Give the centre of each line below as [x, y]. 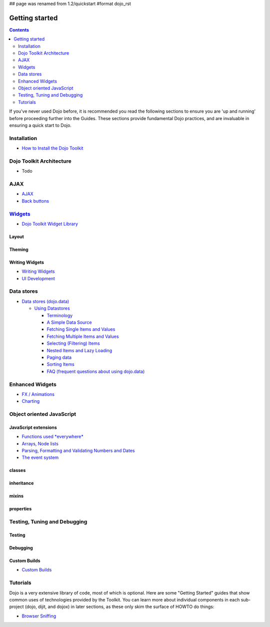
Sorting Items [60, 364]
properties [20, 509]
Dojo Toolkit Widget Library [50, 224]
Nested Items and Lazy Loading [79, 350]
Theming [19, 249]
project [17, 607]
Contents [19, 30]
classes [17, 470]
